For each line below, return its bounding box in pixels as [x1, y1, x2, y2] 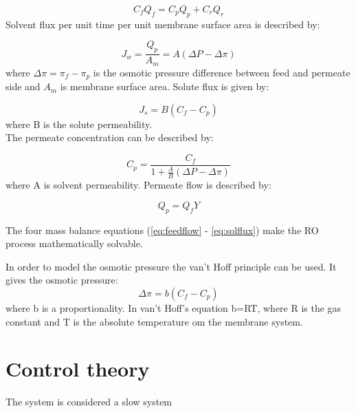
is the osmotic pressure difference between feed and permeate [93, 65, 351, 79]
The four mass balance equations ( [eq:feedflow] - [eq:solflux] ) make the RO [5, 222, 319, 237]
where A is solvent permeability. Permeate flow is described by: [5, 178, 271, 192]
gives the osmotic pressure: [5, 273, 118, 287]
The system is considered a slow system [5, 394, 173, 409]
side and [5, 79, 41, 94]
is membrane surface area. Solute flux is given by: [60, 79, 269, 94]
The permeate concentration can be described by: [5, 130, 214, 145]
